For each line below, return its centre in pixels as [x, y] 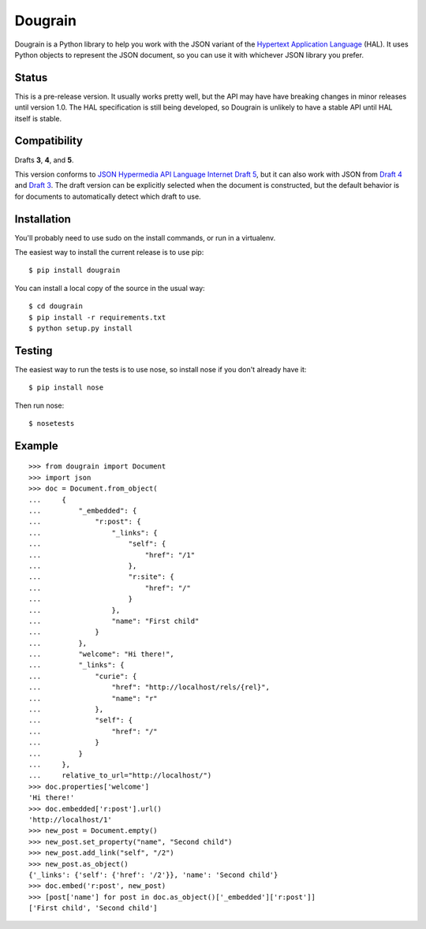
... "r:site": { [102, 577]
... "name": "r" [93, 698]
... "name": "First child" [114, 621]
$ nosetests [52, 423]
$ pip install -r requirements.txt [97, 317]
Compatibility [49, 141]
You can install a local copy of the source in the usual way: [110, 288]
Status [31, 78]
